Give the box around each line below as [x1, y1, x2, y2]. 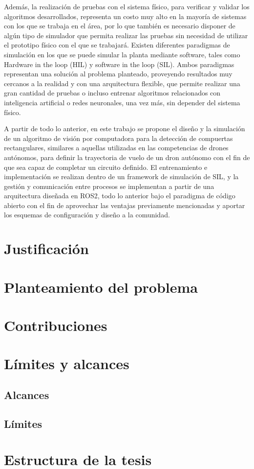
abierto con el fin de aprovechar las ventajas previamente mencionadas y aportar [4, 200, 245, 210]
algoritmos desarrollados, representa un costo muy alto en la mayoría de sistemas [4, 11, 247, 21]
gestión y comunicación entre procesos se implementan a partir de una [4, 181, 214, 191]
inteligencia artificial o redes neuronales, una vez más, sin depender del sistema [4, 97, 240, 107]
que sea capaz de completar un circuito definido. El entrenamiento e [4, 162, 208, 172]
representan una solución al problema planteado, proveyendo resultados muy [4, 69, 233, 79]
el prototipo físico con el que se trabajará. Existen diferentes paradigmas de [4, 40, 230, 50]
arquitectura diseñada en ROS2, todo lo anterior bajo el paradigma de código [4, 190, 235, 201]
